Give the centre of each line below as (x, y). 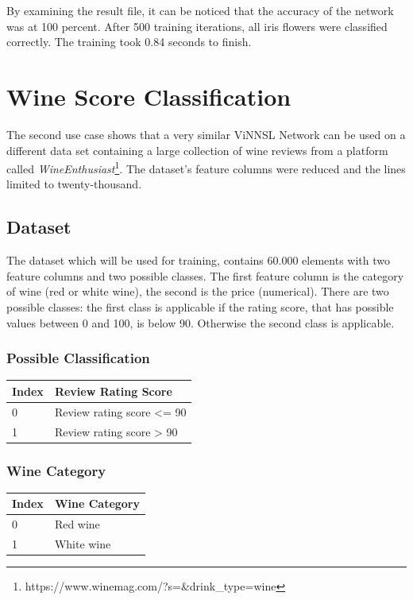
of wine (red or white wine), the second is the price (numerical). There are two (198, 291)
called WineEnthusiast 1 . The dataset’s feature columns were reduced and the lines (206, 167)
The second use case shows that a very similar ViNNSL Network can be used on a (206, 134)
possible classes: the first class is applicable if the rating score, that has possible (200, 306)
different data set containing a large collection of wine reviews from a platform (197, 150)
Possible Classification (78, 358)
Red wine (77, 524)
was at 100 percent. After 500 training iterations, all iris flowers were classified (197, 26)
